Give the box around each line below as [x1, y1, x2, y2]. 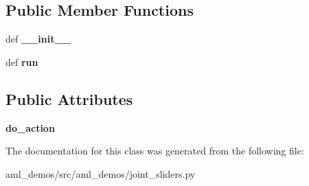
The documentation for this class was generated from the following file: [5, 143, 304, 158]
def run [5, 54, 38, 69]
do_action [5, 120, 55, 135]
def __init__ [5, 32, 71, 46]
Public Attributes [5, 88, 133, 109]
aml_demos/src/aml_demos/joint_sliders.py [5, 166, 196, 181]
